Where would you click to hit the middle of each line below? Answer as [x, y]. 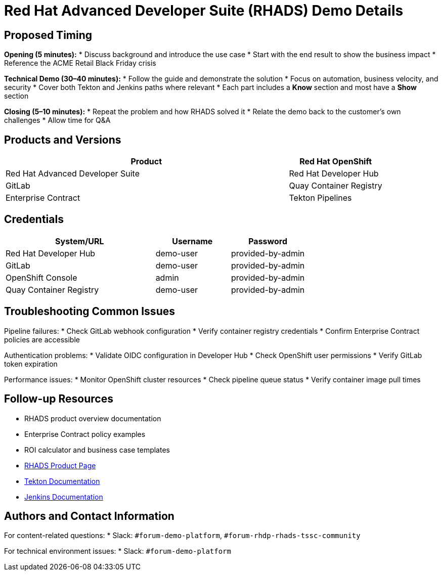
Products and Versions [63, 140]
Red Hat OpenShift [336, 162]
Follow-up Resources [59, 399]
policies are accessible [42, 339]
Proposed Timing [48, 35]
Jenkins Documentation [64, 497]
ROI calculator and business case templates [97, 450]
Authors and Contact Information [89, 516]
